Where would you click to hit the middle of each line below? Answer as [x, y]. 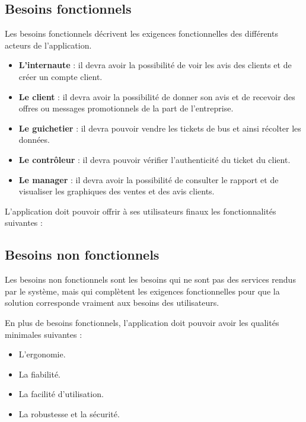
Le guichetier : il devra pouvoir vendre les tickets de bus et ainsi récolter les [160, 128]
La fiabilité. [40, 374]
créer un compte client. [60, 76]
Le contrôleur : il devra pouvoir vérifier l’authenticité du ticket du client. [154, 159]
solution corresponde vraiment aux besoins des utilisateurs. [112, 303]
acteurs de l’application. [48, 45]
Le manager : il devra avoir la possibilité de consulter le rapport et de [149, 179]
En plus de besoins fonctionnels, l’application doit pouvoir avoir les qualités [142, 322]
